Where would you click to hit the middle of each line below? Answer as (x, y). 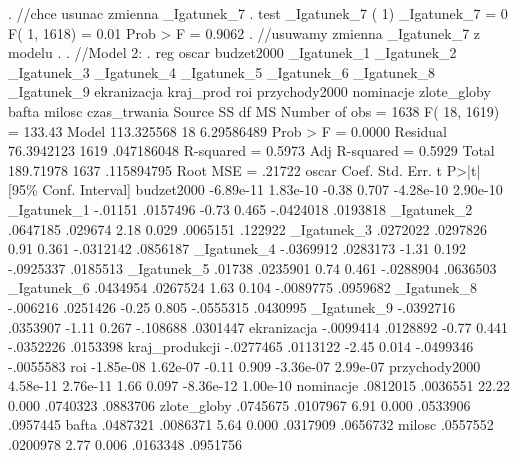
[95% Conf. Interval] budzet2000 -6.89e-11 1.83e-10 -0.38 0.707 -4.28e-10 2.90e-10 (255, 189)
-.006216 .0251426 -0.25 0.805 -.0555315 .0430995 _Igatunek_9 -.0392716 (232, 306)
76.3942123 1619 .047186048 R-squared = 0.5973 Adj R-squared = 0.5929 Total (251, 150)
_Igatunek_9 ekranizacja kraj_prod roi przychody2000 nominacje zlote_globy (249, 91)
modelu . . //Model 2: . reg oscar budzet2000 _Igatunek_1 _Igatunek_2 (232, 52)
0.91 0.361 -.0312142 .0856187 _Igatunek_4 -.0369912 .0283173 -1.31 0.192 (237, 248)
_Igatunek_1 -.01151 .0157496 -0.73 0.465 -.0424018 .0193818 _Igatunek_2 (240, 208)
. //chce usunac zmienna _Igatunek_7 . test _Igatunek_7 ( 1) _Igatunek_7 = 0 (258, 13)
